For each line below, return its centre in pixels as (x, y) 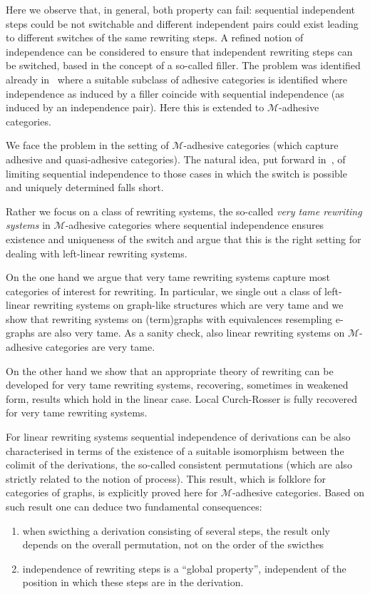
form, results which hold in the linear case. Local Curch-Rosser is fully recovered (182, 398)
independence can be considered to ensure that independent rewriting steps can (179, 51)
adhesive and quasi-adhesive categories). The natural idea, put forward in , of (176, 159)
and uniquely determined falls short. (85, 187)
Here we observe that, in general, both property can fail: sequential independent (180, 9)
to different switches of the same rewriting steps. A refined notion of (155, 37)
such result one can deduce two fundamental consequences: (134, 506)
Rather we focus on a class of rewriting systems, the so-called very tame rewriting (184, 211)
